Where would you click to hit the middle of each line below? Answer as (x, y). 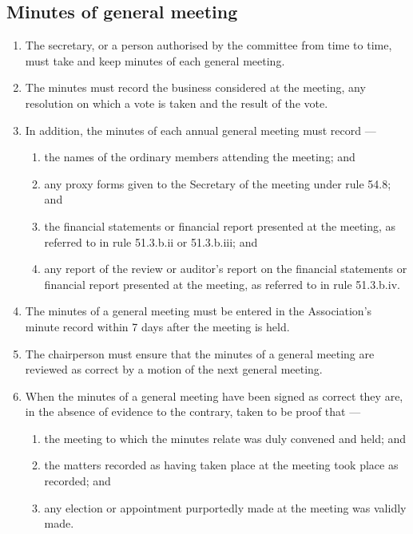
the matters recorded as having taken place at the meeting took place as (221, 465)
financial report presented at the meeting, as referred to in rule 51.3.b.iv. (222, 284)
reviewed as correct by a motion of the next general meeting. (174, 369)
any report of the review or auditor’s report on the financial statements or (226, 269)
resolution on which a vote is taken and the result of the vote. (177, 103)
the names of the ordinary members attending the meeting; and (200, 157)
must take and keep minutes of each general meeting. (155, 60)
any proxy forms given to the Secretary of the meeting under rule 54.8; (218, 183)
